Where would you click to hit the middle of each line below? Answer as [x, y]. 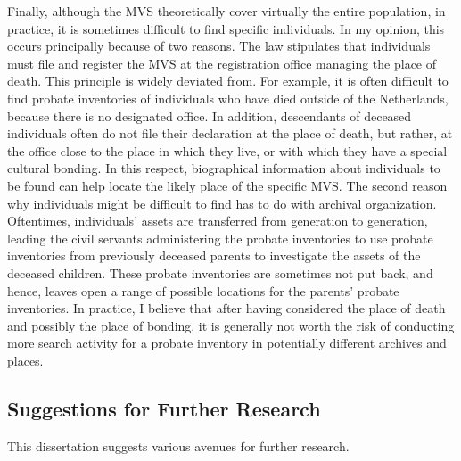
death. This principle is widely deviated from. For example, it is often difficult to [228, 81]
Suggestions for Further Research [164, 408]
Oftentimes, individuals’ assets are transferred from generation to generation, [218, 221]
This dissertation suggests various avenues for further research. [178, 445]
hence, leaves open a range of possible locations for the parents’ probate [203, 290]
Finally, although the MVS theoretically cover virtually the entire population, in [226, 11]
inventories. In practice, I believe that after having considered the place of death [226, 308]
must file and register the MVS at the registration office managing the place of [222, 63]
